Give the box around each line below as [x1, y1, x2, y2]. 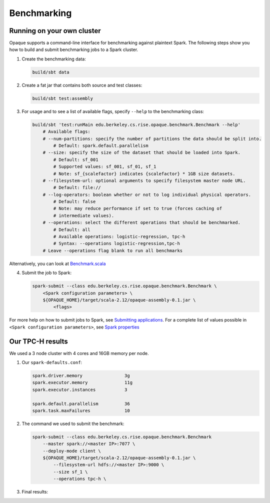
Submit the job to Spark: [21, 270, 72, 276]
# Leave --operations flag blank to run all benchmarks [42, 247, 183, 253]
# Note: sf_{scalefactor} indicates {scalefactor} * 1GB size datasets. [53, 170, 235, 176]
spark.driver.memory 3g [32, 372, 130, 378]
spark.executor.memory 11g [32, 380, 132, 385]
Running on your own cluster [9, 26, 101, 35]
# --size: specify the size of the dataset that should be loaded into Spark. [42, 150, 241, 155]
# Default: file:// [53, 185, 101, 190]
